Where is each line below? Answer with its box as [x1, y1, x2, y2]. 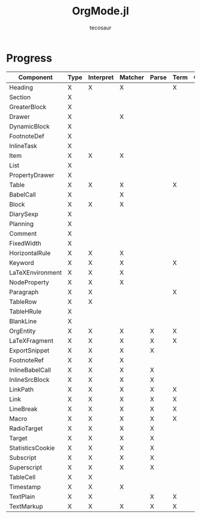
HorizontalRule [9, 249, 51, 257]
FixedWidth [9, 239, 42, 247]
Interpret [88, 73, 114, 82]
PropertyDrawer [9, 171, 55, 179]
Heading [9, 83, 33, 91]
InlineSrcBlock [9, 375, 50, 384]
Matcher [119, 73, 145, 82]
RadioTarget [9, 424, 43, 432]
